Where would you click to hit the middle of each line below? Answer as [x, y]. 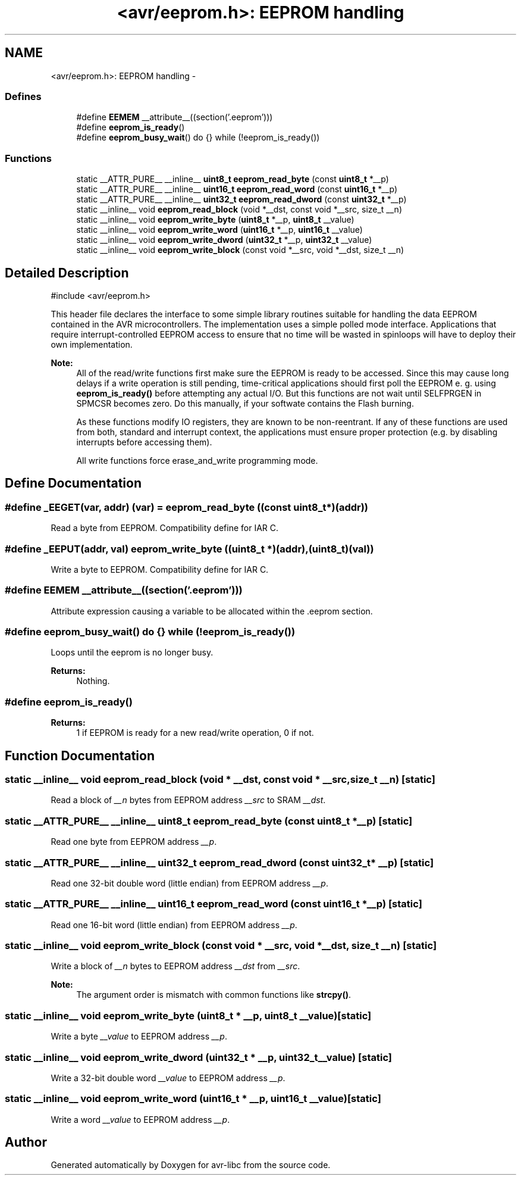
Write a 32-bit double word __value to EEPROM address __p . [168, 1078]
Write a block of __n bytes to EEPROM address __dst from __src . [175, 966]
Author [26, 1142]
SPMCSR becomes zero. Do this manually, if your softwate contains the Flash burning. [245, 403]
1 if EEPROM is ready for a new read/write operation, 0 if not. [195, 733]
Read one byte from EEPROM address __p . [134, 842]
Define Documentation [73, 483]
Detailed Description [67, 273]
